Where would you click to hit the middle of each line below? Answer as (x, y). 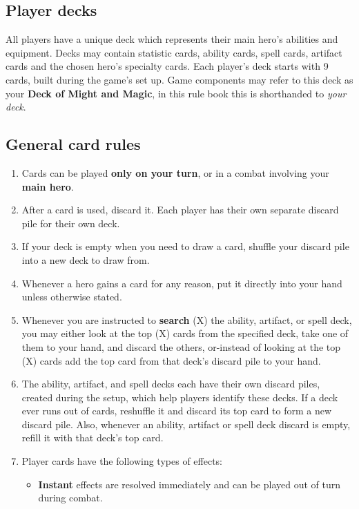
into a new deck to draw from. (86, 259)
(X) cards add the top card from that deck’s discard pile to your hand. (171, 360)
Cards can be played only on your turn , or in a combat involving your (175, 172)
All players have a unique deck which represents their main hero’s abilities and (172, 39)
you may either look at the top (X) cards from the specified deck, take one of (185, 333)
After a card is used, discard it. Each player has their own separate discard (180, 210)
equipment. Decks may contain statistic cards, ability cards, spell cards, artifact (174, 52)
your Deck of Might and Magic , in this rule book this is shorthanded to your (176, 93)
